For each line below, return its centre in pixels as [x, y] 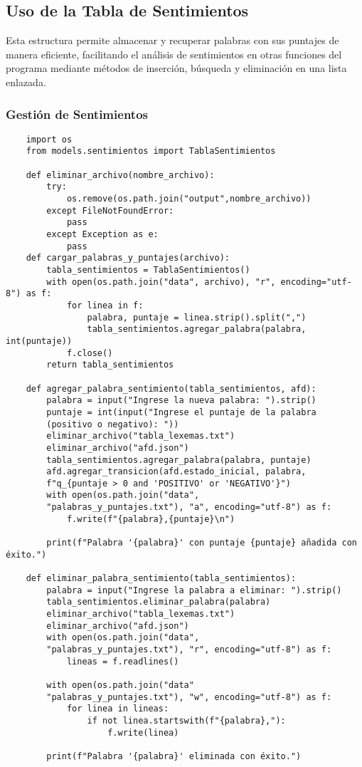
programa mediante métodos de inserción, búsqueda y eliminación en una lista [176, 68]
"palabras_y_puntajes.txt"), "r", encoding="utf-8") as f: [189, 650]
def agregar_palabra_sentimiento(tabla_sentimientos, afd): [171, 388]
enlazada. [26, 82]
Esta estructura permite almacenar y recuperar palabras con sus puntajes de [172, 40]
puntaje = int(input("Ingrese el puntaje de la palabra [181, 412]
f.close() [90, 353]
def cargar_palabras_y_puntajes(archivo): [128, 258]
